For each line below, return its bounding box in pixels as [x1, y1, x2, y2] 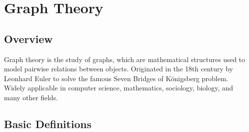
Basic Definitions [4, 116, 92, 131]
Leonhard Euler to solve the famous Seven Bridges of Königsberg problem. [4, 73, 228, 83]
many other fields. [4, 92, 58, 102]
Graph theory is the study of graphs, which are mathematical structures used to [4, 54, 245, 64]
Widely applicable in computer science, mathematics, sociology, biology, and [4, 83, 233, 93]
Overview [4, 31, 53, 46]
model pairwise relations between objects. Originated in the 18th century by [4, 64, 233, 74]
